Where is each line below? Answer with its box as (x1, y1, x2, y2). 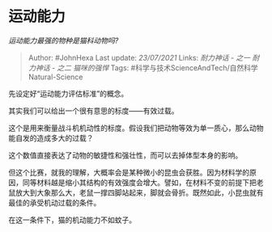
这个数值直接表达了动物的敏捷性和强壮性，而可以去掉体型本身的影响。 (8, 150, 243, 160)
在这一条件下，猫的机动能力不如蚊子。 (8, 215, 136, 225)
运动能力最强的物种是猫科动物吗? (8, 36, 119, 45)
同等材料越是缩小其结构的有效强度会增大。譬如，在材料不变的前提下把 (22, 177, 257, 187)
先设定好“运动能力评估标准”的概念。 (8, 88, 129, 98)
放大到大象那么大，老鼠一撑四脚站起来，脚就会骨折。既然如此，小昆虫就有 (15, 188, 264, 197)
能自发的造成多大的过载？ (8, 133, 94, 142)
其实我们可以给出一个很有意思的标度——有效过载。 (8, 106, 179, 116)
